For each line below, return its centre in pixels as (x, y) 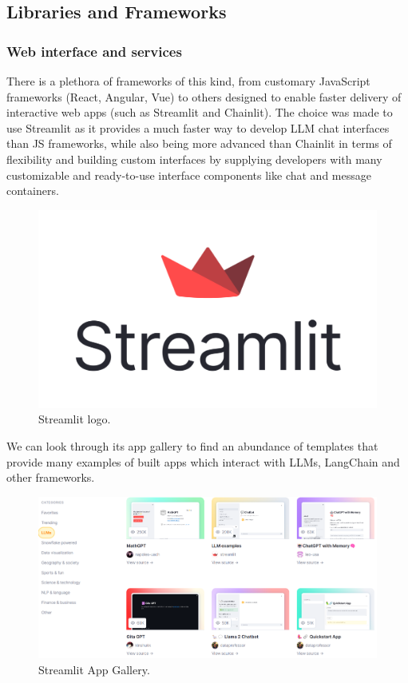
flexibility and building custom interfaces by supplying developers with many (194, 159)
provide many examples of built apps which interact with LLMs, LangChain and (203, 461)
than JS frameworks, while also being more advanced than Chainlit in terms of (199, 143)
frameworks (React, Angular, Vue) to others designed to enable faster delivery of (204, 96)
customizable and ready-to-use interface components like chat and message (189, 175)
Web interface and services (94, 51)
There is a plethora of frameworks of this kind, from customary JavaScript (188, 81)
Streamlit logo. (75, 419)
